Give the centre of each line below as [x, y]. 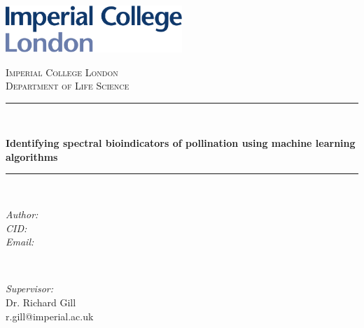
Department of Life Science [68, 86]
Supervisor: [29, 288]
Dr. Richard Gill [41, 302]
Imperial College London [62, 72]
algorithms [32, 156]
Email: [20, 242]
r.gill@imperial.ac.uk [50, 316]
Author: [22, 214]
